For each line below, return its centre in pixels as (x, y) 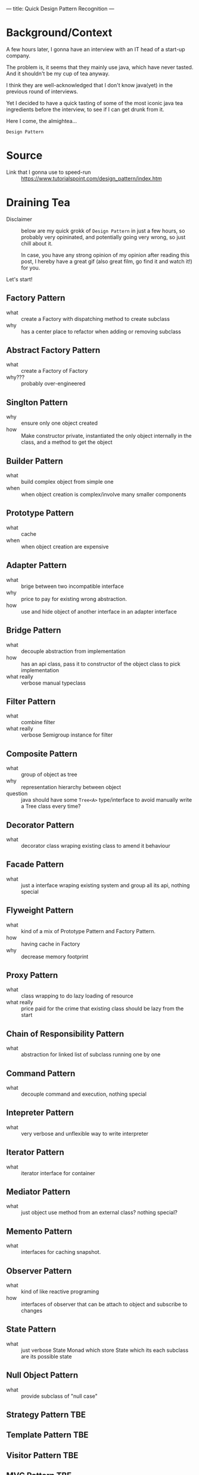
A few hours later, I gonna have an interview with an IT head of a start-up (96, 49)
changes (32, 1311)
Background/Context (59, 33)
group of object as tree (49, 775)
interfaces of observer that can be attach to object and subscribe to (104, 1304)
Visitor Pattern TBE (42, 1455)
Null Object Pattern (42, 1376)
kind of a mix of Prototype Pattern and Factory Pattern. (88, 931)
